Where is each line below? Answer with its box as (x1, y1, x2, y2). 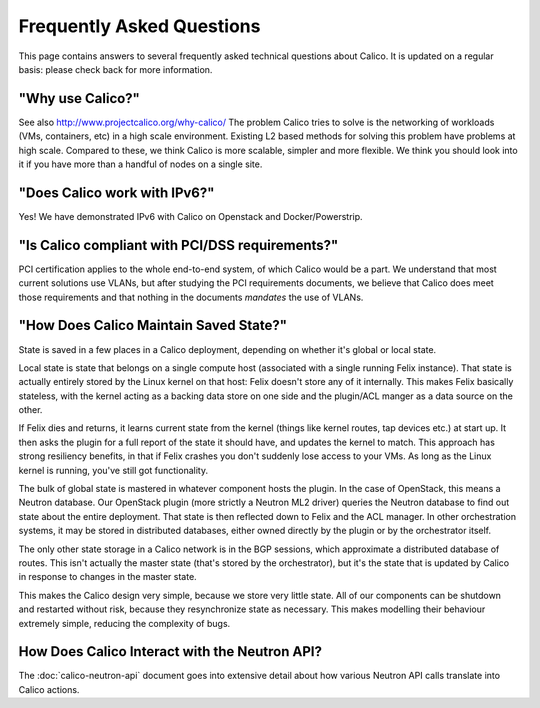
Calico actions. (18, 683, 80, 695)
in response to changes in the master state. (18, 571, 197, 583)
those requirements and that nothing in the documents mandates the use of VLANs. (18, 291, 364, 303)
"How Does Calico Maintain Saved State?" (18, 317, 288, 334)
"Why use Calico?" (18, 90, 140, 107)
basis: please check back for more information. (18, 63, 213, 75)
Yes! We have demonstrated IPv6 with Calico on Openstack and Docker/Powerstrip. (18, 210, 364, 222)
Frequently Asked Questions (18, 15, 261, 37)
